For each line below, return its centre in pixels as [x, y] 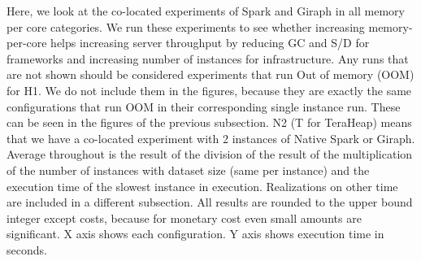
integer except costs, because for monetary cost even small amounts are [184, 217]
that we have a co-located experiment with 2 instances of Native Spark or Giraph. [211, 138]
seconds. [27, 249]
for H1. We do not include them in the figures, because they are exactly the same [209, 90]
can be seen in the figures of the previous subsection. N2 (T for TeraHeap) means [209, 122]
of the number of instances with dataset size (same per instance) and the [188, 170]
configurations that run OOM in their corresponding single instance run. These [204, 106]
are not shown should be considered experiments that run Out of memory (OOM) [210, 74]
